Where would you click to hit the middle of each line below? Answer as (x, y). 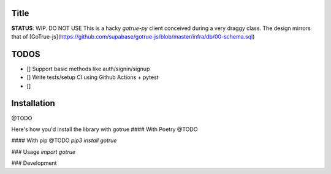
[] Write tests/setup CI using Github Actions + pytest (93, 77)
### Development (34, 163)
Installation (33, 103)
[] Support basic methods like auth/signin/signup (88, 69)
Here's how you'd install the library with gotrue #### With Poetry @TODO (105, 129)
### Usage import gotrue (44, 152)
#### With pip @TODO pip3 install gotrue (64, 140)
